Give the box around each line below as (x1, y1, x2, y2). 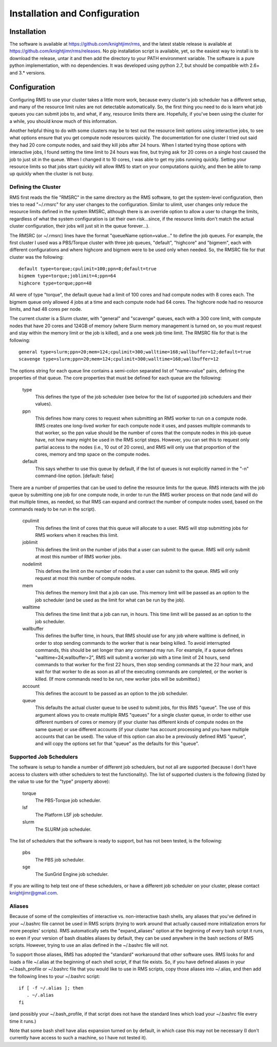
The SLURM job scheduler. (35, 826, 92, 832)
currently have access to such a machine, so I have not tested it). (9, 1035, 147, 1041)
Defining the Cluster (9, 183, 61, 191)
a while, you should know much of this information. (9, 118, 117, 124)
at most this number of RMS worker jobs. (35, 554, 122, 560)
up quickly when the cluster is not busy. (9, 171, 94, 177)
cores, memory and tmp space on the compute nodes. (35, 451, 150, 457)
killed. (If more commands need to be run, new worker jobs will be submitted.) (35, 676, 200, 682)
